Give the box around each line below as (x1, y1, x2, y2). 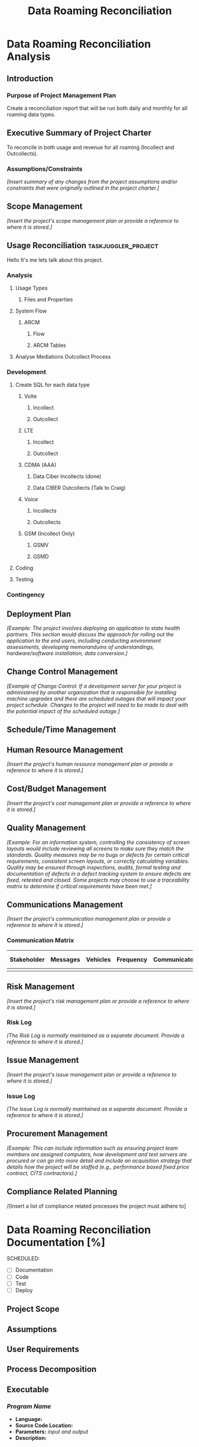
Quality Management (6, 823, 86, 833)
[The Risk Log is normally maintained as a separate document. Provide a (6, 1032, 185, 1039)
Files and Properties (24, 295, 73, 303)
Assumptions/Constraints (6, 164, 83, 173)
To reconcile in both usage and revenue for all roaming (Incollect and (6, 144, 175, 151)
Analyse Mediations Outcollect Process (15, 353, 111, 360)
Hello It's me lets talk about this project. (6, 256, 103, 264)
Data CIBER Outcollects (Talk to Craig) (32, 484, 126, 492)
